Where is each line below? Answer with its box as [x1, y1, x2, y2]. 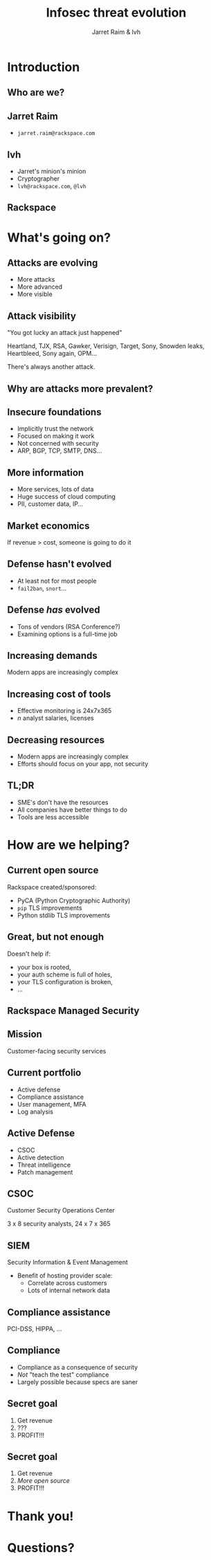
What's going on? [7, 230, 111, 245]
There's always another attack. [7, 363, 95, 371]
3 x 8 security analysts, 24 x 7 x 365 [7, 1219, 111, 1228]
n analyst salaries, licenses [17, 714, 95, 723]
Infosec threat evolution [46, 5, 187, 21]
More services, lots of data [17, 485, 94, 493]
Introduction [7, 59, 80, 75]
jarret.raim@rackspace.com [17, 130, 95, 137]
